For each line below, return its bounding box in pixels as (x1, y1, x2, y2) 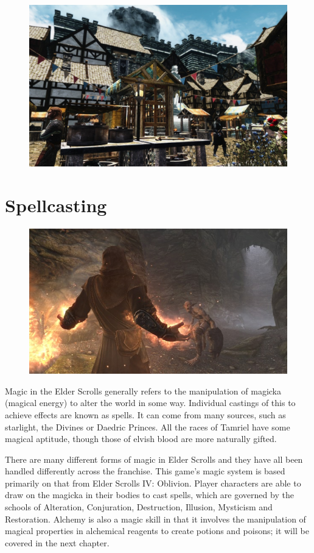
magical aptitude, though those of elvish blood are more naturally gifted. (5, 432, 277, 445)
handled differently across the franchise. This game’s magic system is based (5, 465, 285, 477)
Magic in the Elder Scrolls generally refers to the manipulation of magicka (5, 384, 282, 397)
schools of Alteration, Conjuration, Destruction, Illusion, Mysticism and (5, 501, 273, 513)
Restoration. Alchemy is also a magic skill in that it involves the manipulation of (5, 512, 306, 525)
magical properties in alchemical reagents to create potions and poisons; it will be (5, 524, 309, 537)
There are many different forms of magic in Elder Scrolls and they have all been (5, 452, 303, 465)
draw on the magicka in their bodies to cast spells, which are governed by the (5, 488, 294, 501)
